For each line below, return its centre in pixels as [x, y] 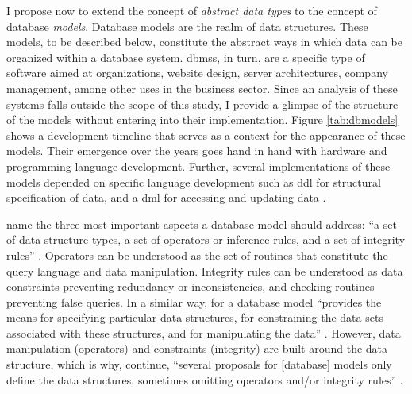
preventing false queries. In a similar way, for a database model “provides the [194, 301]
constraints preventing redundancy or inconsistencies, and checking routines [191, 286]
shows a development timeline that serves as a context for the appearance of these [206, 135]
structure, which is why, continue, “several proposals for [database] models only [199, 364]
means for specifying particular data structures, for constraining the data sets [195, 317]
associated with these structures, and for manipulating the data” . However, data [204, 332]
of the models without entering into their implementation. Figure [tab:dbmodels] [202, 120]
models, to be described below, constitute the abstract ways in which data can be [204, 42]
